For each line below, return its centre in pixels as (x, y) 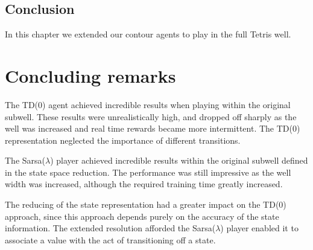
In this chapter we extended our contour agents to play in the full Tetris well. (148, 34)
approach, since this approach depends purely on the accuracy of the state (142, 216)
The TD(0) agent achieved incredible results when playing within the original (148, 104)
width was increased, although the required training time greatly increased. (144, 184)
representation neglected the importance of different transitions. (123, 140)
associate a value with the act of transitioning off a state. (110, 239)
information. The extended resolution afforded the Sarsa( (110, 228)
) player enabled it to (259, 228)
